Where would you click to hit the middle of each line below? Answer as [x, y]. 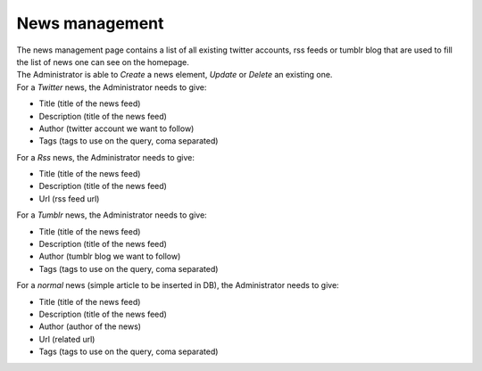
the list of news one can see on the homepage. [103, 62]
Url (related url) [67, 339]
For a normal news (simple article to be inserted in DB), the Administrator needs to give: [178, 285]
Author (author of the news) [90, 326]
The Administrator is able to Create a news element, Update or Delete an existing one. [175, 75]
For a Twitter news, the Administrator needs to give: [112, 87]
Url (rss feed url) [69, 198]
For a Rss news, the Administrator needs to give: [106, 157]
